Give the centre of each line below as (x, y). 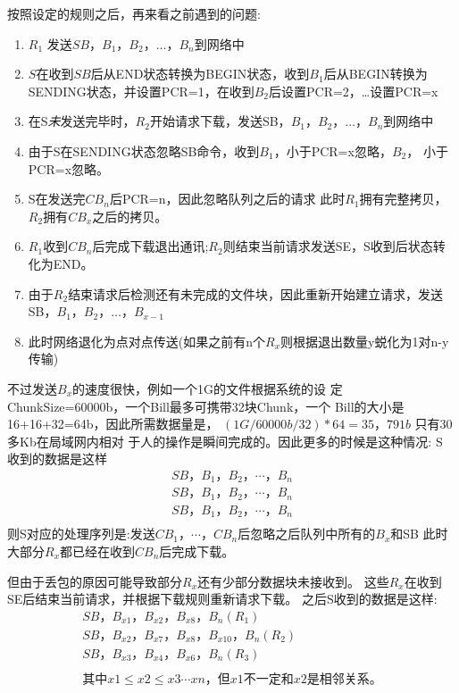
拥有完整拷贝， (403, 199)
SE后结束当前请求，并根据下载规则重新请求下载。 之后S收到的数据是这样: (222, 599)
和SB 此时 (419, 534)
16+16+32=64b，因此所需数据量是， (113, 424)
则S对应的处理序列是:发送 (81, 534)
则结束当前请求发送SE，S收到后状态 (328, 246)
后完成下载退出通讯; (150, 246)
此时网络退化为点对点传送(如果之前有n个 (147, 341)
